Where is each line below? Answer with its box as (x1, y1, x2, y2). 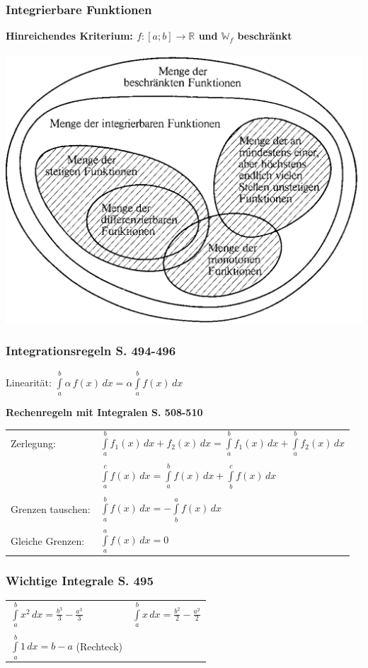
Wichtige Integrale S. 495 (6, 571, 154, 589)
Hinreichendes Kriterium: (6, 28, 133, 43)
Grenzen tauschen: (11, 501, 91, 516)
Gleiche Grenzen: (11, 534, 85, 548)
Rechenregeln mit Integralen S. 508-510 (6, 404, 203, 419)
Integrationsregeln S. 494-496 (6, 342, 176, 359)
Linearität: (6, 374, 52, 389)
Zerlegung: (11, 436, 56, 451)
